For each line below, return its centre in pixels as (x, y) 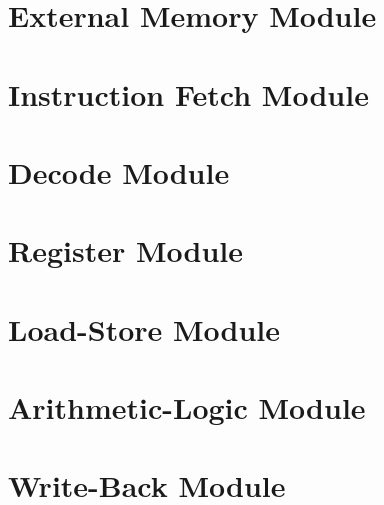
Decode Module (119, 171)
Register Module (125, 250)
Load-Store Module (144, 328)
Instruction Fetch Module (188, 93)
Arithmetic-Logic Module (187, 407)
